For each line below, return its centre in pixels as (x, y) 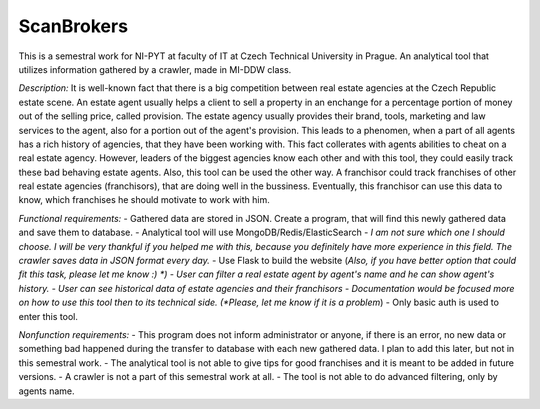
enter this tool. (48, 316)
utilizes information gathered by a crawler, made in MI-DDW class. (155, 69)
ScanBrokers (73, 26)
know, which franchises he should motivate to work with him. (144, 200)
